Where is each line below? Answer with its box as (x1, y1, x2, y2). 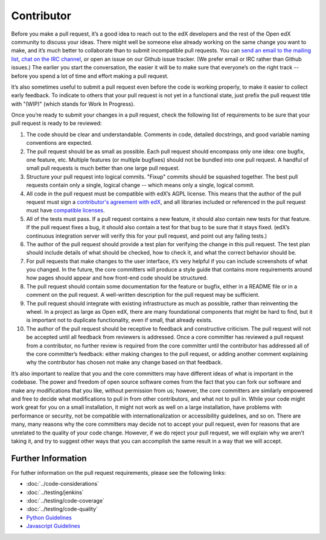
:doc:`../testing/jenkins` (26, 489, 84, 496)
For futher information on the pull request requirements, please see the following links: (11, 469, 226, 476)
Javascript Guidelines (26, 523, 81, 530)
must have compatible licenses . (26, 207, 105, 214)
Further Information (11, 453, 87, 463)
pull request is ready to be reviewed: (11, 119, 102, 127)
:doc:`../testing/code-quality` (26, 506, 98, 513)
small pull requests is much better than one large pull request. (26, 165, 181, 172)
